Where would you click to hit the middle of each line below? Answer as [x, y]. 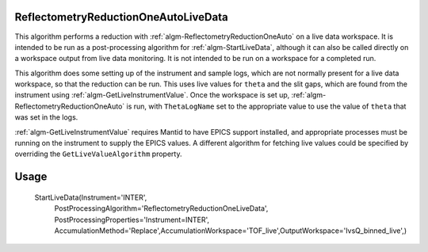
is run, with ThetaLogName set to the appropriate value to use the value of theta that [266, 106]
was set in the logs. [46, 117]
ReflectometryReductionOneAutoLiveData [122, 17]
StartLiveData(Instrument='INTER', [91, 197]
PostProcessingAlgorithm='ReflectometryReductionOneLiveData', [161, 208]
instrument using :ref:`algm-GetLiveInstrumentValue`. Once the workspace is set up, [152, 95]
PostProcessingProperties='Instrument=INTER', [132, 220]
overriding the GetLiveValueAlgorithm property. [98, 154]
